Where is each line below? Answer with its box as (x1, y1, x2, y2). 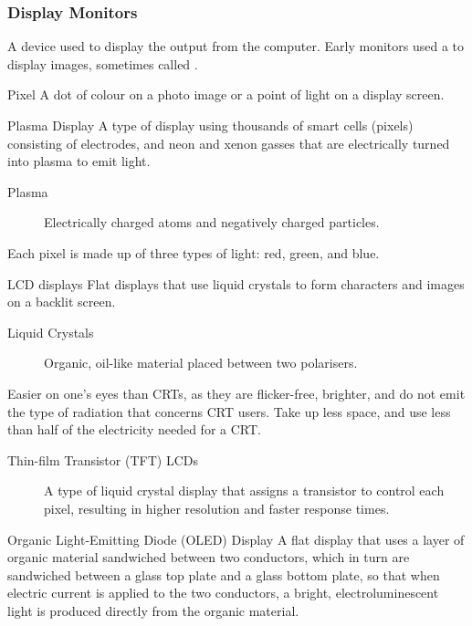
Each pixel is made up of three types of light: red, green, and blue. (7, 243, 380, 262)
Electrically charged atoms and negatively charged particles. (44, 213, 380, 232)
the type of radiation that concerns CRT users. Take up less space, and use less (7, 402, 451, 421)
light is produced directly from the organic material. (7, 600, 299, 620)
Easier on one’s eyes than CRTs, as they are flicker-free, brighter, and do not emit (7, 383, 466, 402)
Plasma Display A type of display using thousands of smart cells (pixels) (7, 116, 414, 134)
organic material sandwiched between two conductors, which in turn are (7, 548, 410, 567)
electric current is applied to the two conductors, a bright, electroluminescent (7, 583, 439, 602)
